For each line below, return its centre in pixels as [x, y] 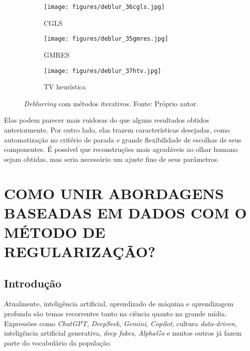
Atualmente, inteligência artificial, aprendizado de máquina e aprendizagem [119, 304]
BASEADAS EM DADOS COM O [125, 212]
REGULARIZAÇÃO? [80, 251]
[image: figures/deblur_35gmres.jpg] [106, 39]
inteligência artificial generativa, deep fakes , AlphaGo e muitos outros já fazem [123, 333]
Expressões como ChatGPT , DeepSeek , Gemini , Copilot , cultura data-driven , [121, 323]
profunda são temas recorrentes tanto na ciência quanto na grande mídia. [116, 314]
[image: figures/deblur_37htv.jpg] [103, 71]
